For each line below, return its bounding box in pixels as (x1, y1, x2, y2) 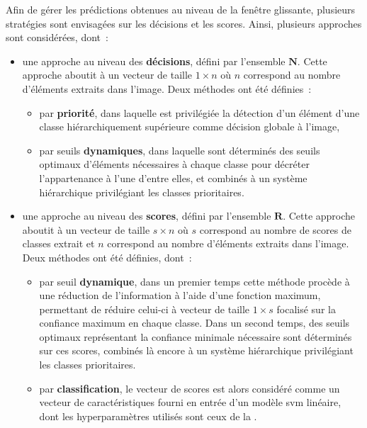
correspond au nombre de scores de (199, 222, 351, 237)
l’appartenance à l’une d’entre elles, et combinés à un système (39, 170, 307, 185)
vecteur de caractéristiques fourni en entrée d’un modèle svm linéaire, (39, 395, 341, 410)
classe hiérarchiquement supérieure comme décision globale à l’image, (39, 119, 340, 134)
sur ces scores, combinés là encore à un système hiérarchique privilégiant (39, 343, 354, 358)
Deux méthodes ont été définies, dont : (22, 249, 192, 264)
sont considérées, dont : (6, 30, 108, 45)
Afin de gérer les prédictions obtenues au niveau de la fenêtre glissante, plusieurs (6, 2, 356, 16)
